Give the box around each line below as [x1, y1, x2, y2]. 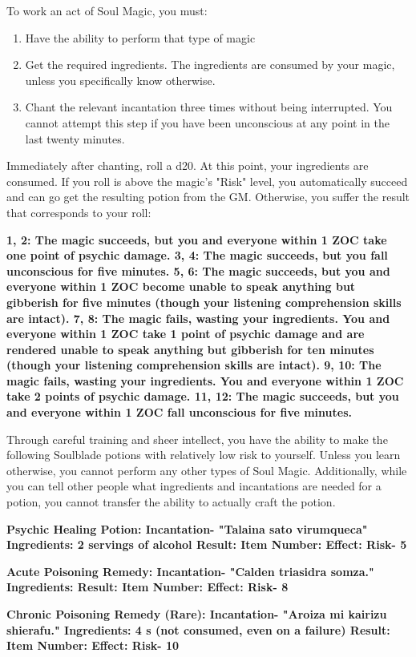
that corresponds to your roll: [6, 204, 151, 220]
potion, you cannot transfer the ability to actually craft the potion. [6, 494, 336, 510]
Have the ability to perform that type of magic [25, 29, 256, 46]
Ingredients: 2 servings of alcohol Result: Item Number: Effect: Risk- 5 [6, 536, 407, 553]
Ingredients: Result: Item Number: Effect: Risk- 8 [6, 578, 289, 595]
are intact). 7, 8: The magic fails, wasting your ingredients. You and [6, 309, 390, 326]
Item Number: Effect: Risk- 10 [6, 637, 180, 654]
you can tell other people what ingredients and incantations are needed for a [6, 478, 382, 494]
